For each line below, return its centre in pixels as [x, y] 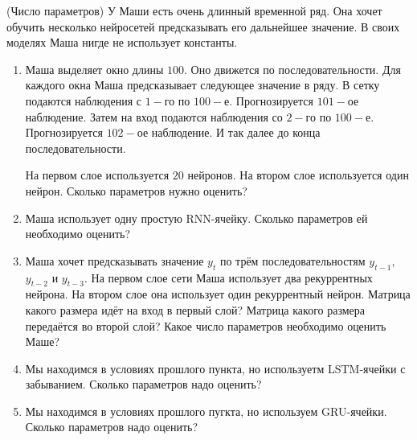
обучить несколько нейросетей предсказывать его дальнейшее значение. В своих [203, 26]
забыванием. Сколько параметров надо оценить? [143, 384]
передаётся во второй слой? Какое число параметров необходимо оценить [206, 325]
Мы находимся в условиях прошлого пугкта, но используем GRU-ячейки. [206, 411]
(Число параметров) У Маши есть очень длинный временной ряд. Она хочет [194, 10]
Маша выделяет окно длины [94, 69]
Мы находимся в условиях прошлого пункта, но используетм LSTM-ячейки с [215, 368]
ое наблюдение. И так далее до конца [229, 132]
